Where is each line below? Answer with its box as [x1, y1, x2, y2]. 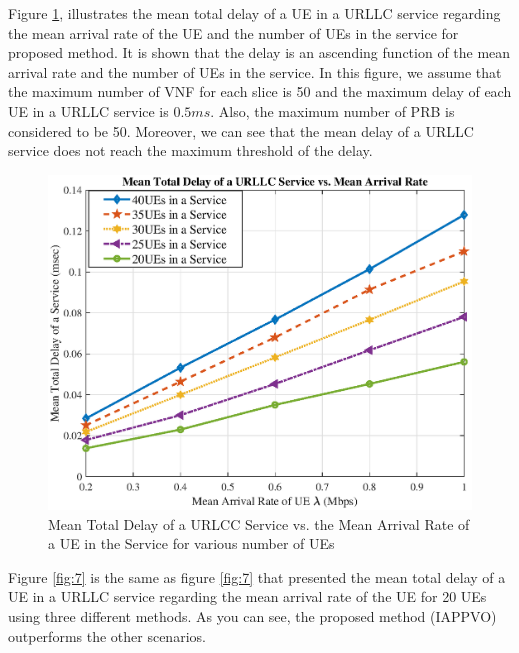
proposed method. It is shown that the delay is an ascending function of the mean [8, 42, 511, 63]
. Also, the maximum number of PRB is [210, 100, 455, 121]
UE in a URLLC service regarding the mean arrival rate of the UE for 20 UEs [8, 586, 487, 607]
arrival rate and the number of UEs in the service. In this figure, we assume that [8, 61, 502, 82]
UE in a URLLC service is [8, 100, 169, 121]
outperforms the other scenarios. [8, 625, 206, 646]
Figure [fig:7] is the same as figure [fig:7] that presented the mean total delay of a [8, 566, 506, 587]
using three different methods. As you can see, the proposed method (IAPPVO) [8, 606, 497, 627]
